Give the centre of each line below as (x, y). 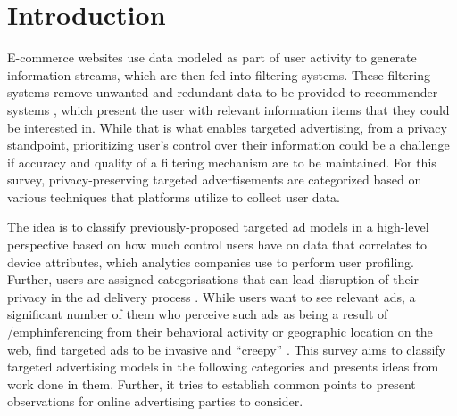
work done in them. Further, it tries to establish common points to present (212, 383)
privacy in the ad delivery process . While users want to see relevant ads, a (212, 296)
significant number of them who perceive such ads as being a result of (198, 314)
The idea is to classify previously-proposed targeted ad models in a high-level (218, 227)
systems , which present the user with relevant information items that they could (228, 109)
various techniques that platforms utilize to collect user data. (174, 196)
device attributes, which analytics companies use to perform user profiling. (211, 261)
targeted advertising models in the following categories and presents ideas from (223, 367)
